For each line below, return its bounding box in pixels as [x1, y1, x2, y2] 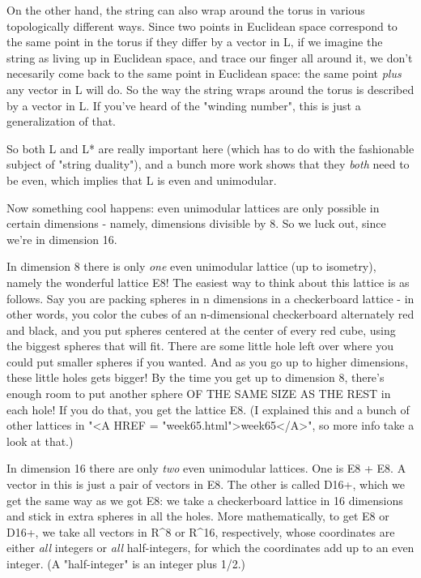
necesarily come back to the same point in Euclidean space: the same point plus [6, 65, 402, 82]
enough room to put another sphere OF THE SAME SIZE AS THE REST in [6, 385, 391, 402]
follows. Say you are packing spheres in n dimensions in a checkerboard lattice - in [6, 289, 415, 306]
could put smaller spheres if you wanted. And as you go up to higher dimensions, [6, 353, 409, 370]
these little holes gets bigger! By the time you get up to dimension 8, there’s [6, 369, 385, 386]
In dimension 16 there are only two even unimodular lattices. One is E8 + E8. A [6, 460, 406, 477]
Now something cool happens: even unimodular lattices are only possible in [6, 199, 380, 216]
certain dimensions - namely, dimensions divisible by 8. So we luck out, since [6, 215, 386, 232]
